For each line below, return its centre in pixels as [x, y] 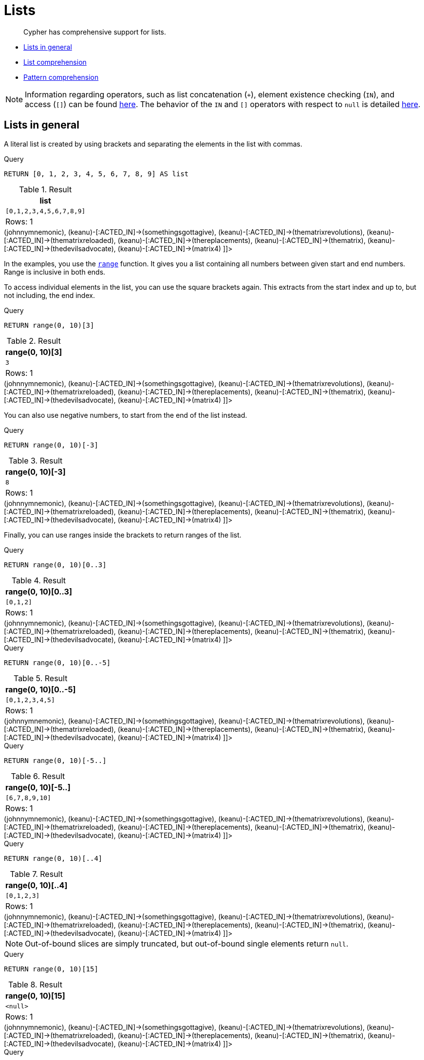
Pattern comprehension [61, 77]
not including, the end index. [49, 295]
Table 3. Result [36, 460]
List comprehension [55, 62]
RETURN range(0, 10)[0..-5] [57, 662]
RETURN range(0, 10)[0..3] [55, 565]
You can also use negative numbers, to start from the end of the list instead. [126, 415]
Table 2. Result [34, 341]
